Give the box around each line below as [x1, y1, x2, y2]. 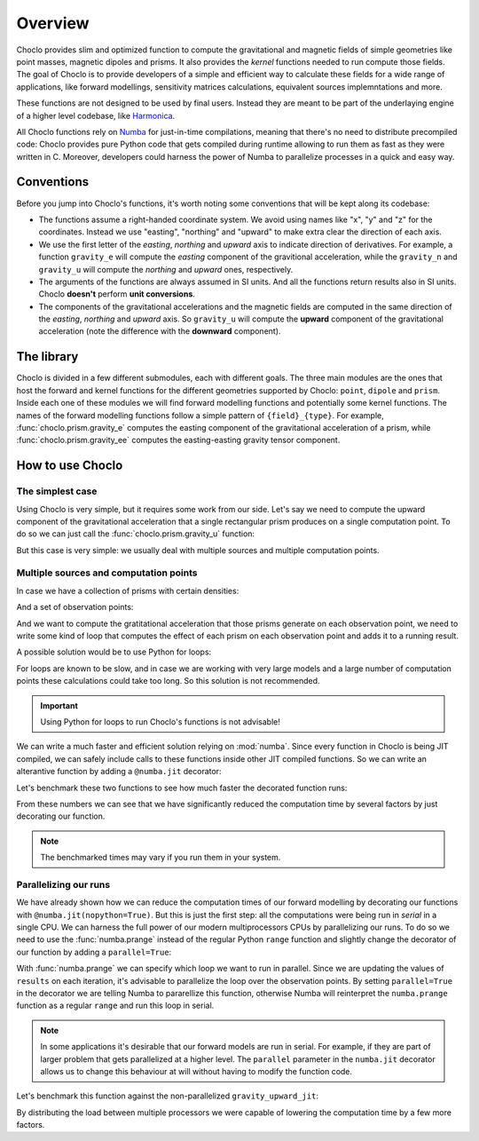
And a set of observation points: [16, 602, 134, 613]
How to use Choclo [16, 458, 123, 473]
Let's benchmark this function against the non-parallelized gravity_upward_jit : [16, 1090, 319, 1101]
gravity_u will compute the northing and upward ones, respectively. [38, 264, 294, 274]
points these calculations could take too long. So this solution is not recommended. [16, 676, 320, 686]
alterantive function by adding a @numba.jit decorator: [16, 766, 222, 777]
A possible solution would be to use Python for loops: [16, 646, 212, 657]
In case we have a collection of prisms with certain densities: [16, 585, 239, 596]
